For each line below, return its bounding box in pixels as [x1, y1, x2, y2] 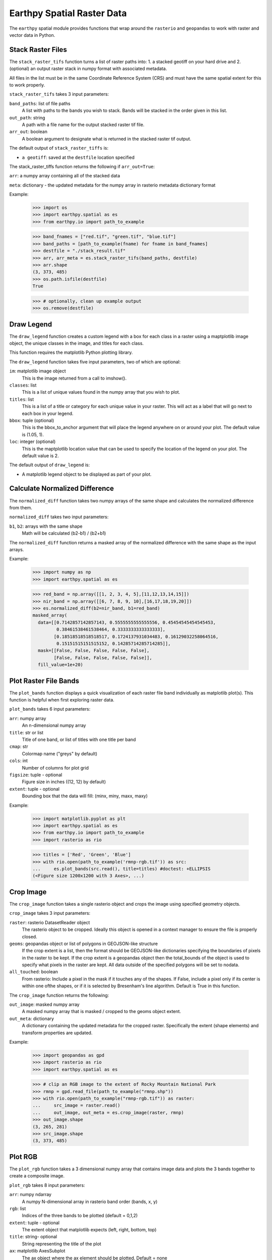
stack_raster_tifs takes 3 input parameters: [9, 91, 109, 97]
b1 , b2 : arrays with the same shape [9, 523, 83, 529]
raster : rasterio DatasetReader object [9, 919, 90, 925]
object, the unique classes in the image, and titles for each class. [9, 340, 144, 346]
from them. [9, 505, 33, 511]
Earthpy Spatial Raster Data [9, 8, 127, 19]
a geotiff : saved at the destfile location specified [22, 154, 135, 160]
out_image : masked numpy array [9, 1001, 80, 1007]
